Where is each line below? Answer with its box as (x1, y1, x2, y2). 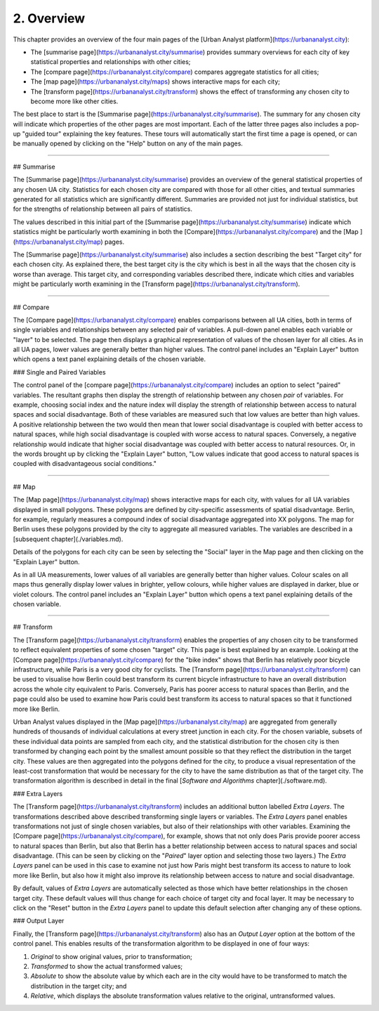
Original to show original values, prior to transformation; (30, 952, 192, 960)
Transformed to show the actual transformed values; (30, 962, 183, 970)
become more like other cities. (30, 97, 119, 105)
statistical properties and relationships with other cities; (30, 58, 191, 66)
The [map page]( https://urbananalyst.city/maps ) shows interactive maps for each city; (30, 77, 281, 86)
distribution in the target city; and (30, 981, 127, 990)
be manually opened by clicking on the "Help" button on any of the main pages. (13, 139, 244, 148)
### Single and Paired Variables (13, 367, 106, 376)
